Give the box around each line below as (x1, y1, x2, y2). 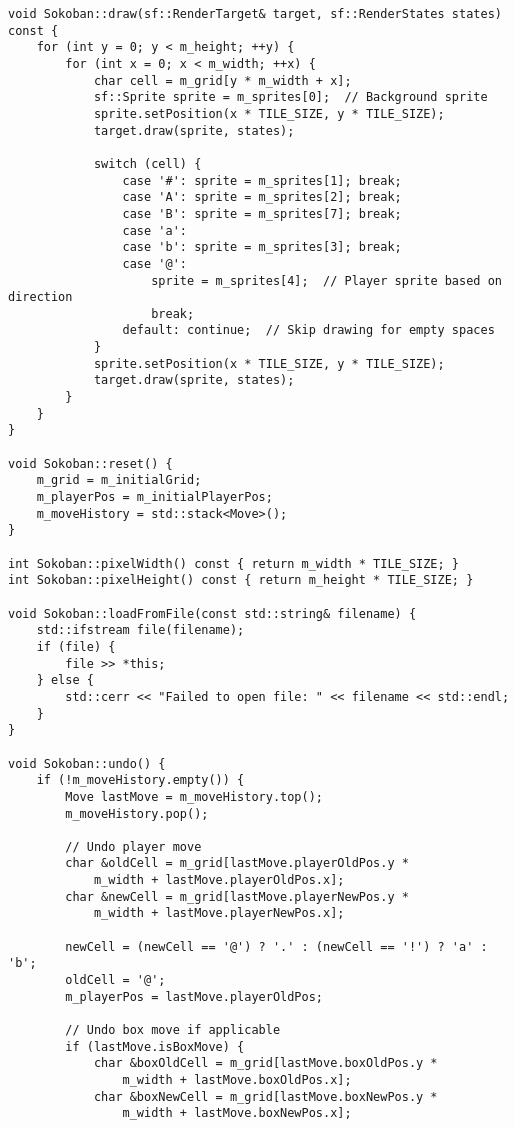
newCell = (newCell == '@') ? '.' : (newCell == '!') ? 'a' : (65, 939, 488, 954)
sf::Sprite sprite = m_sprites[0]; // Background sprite (93, 90, 488, 105)
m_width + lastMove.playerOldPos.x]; (93, 873, 345, 888)
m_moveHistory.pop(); (65, 806, 209, 821)
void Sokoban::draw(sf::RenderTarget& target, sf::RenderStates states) (8, 7, 502, 21)
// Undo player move (65, 839, 202, 854)
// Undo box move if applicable (65, 1023, 281, 1038)
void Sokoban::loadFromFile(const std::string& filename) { (8, 606, 417, 621)
